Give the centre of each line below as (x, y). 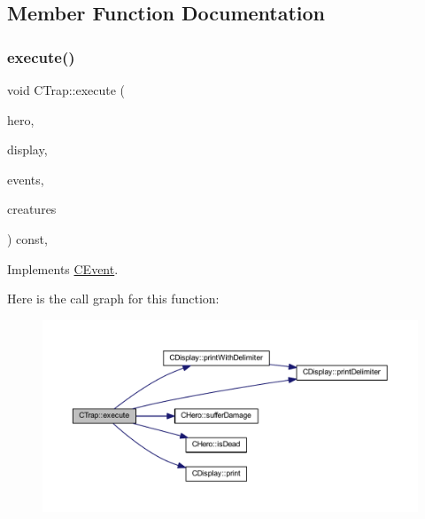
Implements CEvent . (63, 268)
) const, (27, 238)
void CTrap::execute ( (66, 90)
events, (26, 179)
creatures (32, 209)
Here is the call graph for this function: (113, 299)
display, (27, 149)
